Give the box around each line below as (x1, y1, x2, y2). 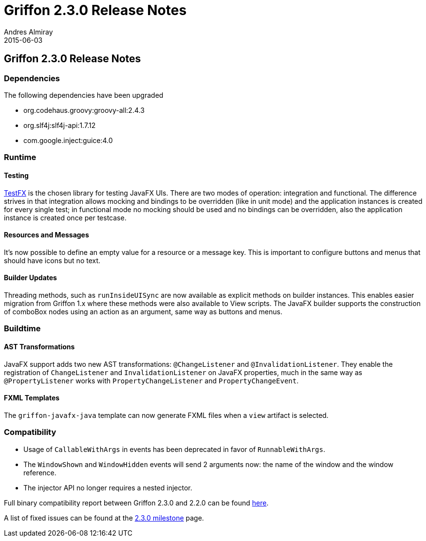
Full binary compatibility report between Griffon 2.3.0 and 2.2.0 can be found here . (4, 498, 269, 507)
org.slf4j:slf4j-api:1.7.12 (23, 121, 96, 129)
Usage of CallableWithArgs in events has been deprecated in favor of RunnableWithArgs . (23, 445, 325, 453)
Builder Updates (4, 273, 57, 282)
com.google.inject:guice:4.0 (23, 136, 113, 144)
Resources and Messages (4, 231, 89, 239)
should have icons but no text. (4, 256, 101, 265)
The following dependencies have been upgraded (4, 90, 164, 99)
